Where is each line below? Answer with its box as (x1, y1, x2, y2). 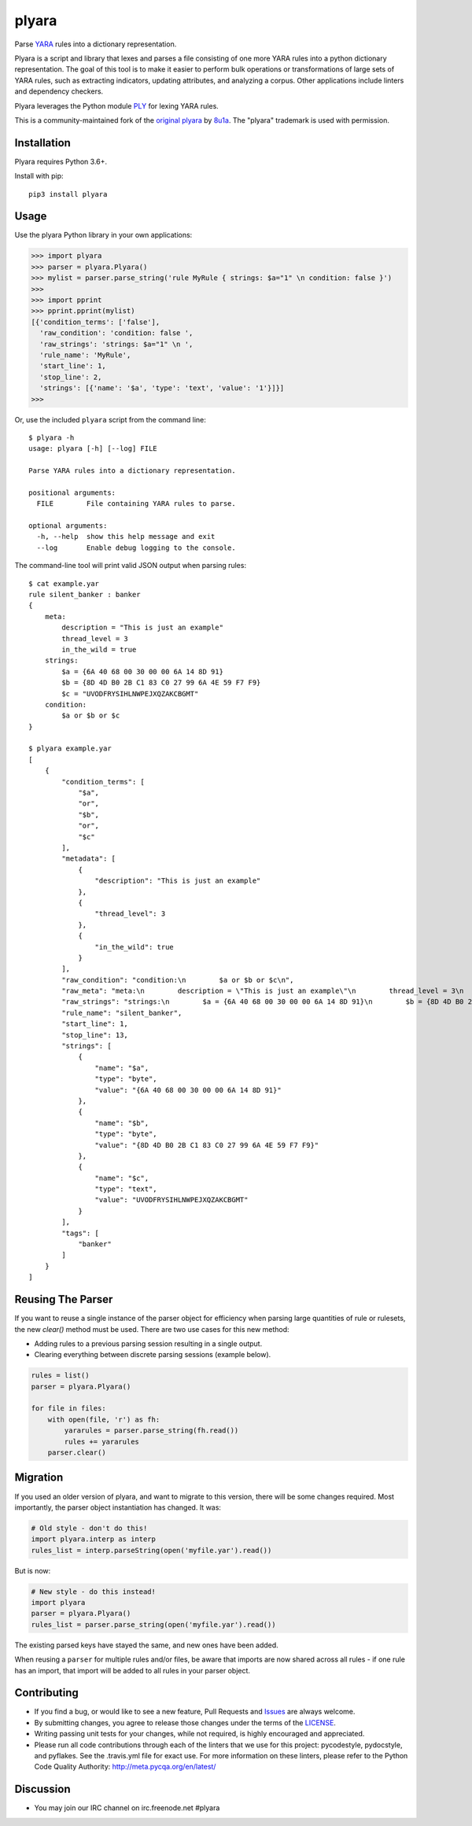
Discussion (14, 1783, 71, 1796)
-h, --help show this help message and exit (36, 532, 216, 541)
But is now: (14, 1566, 51, 1575)
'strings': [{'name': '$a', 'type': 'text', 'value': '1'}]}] (39, 384, 285, 393)
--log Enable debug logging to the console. (36, 543, 236, 552)
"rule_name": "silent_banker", (61, 1008, 183, 1017)
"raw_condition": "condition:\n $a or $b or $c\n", (61, 976, 294, 984)
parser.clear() (47, 1448, 106, 1457)
